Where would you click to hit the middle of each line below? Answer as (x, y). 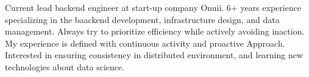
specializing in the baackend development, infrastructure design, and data (142, 19)
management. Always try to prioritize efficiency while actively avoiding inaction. (155, 31)
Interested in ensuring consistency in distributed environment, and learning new (154, 55)
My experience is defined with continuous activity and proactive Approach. (145, 43)
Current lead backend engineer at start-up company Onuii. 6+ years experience (153, 7)
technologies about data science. (65, 66)
